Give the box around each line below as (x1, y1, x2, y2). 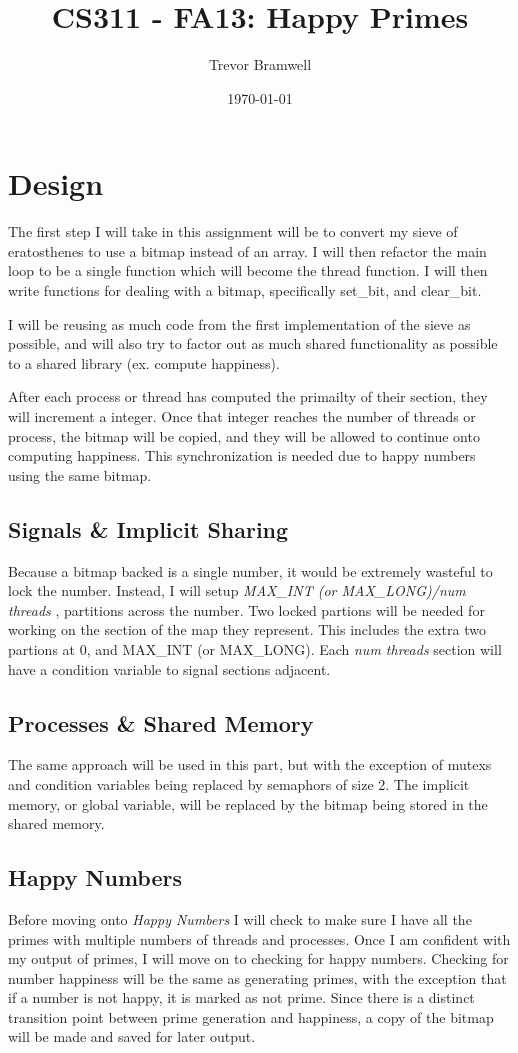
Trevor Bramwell (208, 54, 312, 75)
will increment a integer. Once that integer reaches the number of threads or (8, 406, 476, 426)
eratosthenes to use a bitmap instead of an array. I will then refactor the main (8, 240, 487, 261)
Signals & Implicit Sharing (8, 513, 289, 544)
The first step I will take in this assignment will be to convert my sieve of (8, 221, 458, 242)
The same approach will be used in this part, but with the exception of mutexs (8, 754, 492, 775)
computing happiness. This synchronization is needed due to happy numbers (8, 445, 476, 466)
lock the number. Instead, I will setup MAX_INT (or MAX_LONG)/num (8, 580, 466, 601)
